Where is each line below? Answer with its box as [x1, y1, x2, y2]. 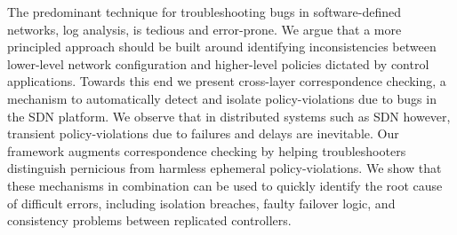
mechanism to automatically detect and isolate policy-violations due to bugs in [7, 89, 437, 107]
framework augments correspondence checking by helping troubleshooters [7, 141, 406, 160]
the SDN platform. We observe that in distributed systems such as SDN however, [7, 106, 451, 125]
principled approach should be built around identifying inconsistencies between [7, 37, 437, 56]
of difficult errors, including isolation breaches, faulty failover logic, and [7, 193, 396, 212]
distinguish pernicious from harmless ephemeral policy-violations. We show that [7, 159, 442, 177]
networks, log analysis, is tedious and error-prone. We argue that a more [7, 20, 402, 38]
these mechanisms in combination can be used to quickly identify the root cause [7, 176, 443, 194]
